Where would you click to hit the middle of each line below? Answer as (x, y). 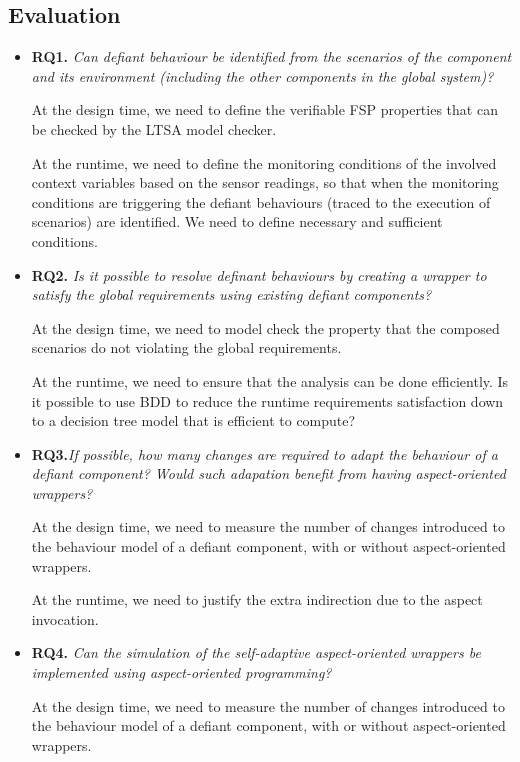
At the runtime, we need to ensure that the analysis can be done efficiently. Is (270, 380)
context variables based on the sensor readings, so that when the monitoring (265, 182)
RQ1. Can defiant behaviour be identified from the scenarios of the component (271, 56)
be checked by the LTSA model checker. (154, 128)
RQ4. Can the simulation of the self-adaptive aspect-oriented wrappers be (256, 652)
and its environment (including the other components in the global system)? (262, 75)
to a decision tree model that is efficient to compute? (193, 420)
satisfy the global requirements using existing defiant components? (231, 294)
